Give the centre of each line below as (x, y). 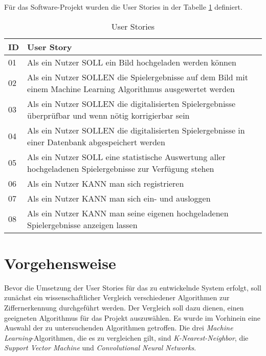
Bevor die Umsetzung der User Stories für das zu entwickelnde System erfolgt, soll (133, 287)
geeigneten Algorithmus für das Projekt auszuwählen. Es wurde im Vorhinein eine (132, 317)
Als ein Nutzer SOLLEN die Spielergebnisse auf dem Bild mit (138, 77)
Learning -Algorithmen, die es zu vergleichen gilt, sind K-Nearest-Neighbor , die (126, 337)
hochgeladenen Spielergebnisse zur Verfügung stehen (121, 168)
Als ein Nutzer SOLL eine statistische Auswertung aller (126, 157)
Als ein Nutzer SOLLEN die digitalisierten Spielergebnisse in (136, 130)
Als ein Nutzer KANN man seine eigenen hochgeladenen (128, 213)
